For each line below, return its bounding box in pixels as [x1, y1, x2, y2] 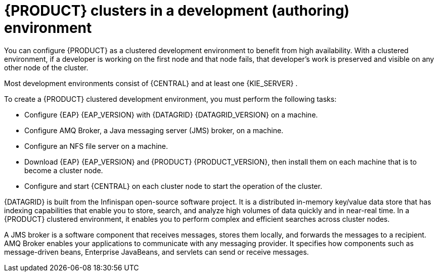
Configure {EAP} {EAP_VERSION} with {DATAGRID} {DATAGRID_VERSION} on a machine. [24, 110, 318, 119]
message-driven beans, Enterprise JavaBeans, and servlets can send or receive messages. [4, 247, 309, 256]
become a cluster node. [24, 166, 103, 175]
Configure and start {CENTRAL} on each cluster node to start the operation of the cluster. [24, 181, 322, 190]
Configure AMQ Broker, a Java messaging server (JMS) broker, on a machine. [24, 126, 284, 135]
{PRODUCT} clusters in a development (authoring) [4, 2, 349, 19]
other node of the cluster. [4, 63, 89, 72]
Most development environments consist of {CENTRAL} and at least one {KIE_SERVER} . [4, 78, 298, 88]
